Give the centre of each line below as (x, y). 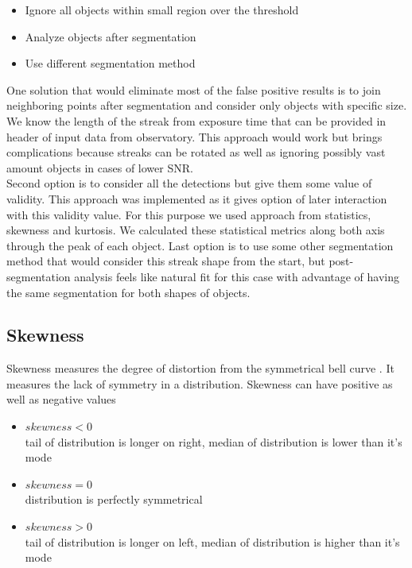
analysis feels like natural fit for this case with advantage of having (237, 276)
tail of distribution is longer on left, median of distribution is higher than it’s (212, 541)
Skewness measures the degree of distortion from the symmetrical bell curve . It (200, 368)
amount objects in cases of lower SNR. (100, 167)
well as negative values (61, 399)
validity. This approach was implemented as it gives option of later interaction (197, 198)
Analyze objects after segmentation (111, 36)
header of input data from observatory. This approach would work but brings (194, 136)
